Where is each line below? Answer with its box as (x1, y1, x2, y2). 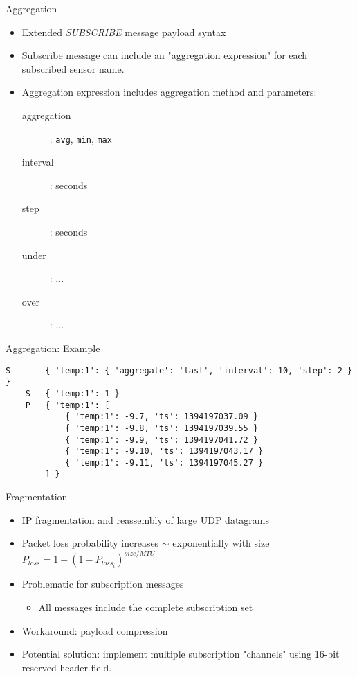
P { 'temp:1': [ (25, 400, 110, 410)
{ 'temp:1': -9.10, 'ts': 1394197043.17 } (64, 446, 264, 457)
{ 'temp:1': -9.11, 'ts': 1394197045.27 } (64, 457, 264, 468)
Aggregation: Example (6, 340, 100, 355)
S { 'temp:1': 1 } (25, 388, 120, 398)
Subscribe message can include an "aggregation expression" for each (21, 48, 308, 62)
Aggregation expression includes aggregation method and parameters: (21, 85, 317, 99)
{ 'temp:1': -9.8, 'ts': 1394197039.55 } (64, 423, 259, 433)
